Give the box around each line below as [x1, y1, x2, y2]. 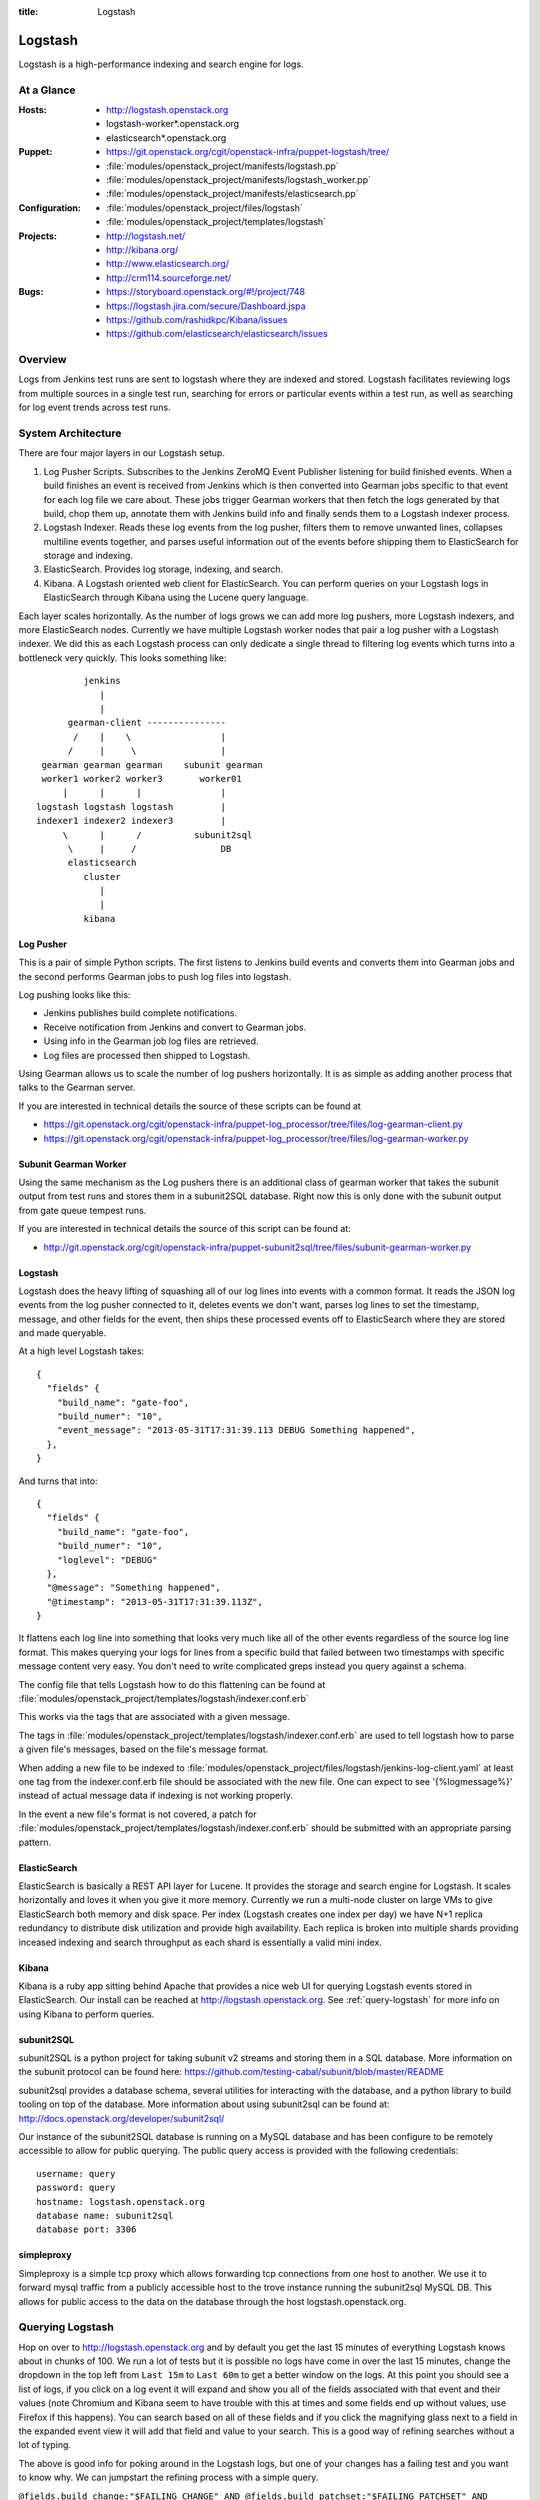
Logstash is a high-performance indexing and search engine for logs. [18, 58, 304, 70]
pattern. [18, 1836, 52, 1848]
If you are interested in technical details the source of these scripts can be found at [18, 1100, 362, 1112]
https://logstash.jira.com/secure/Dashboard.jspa [106, 300, 306, 312]
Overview [18, 353, 67, 367]
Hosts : [18, 104, 47, 116]
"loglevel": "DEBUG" [56, 1554, 158, 1565]
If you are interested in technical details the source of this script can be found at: [18, 1223, 351, 1235]
